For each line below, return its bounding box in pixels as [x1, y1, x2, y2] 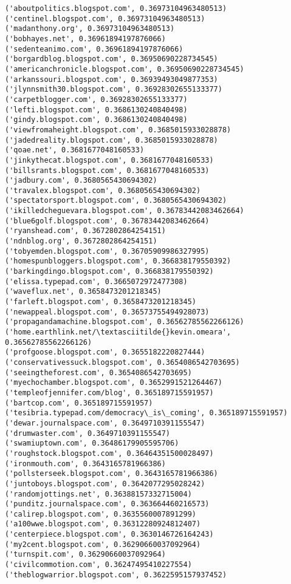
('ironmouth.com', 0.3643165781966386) [5, 459, 166, 468]
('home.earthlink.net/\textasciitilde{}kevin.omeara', [5, 328, 231, 336]
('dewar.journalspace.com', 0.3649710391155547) [5, 418, 205, 427]
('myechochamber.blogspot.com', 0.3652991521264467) [5, 378, 222, 387]
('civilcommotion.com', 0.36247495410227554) [5, 560, 192, 569]
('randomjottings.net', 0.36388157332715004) [5, 489, 192, 498]
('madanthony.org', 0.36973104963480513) [5, 24, 175, 33]
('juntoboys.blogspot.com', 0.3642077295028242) [5, 479, 205, 488]
